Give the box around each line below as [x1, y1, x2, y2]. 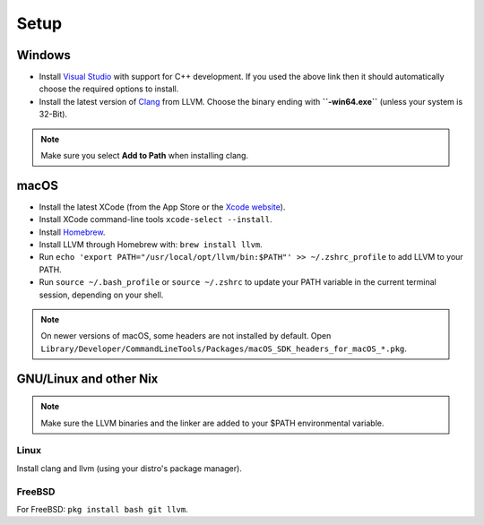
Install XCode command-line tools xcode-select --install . [39, 214, 272, 225]
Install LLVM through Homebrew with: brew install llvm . [39, 239, 264, 250]
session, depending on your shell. [39, 289, 164, 300]
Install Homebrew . [39, 227, 106, 237]
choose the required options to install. [39, 83, 179, 94]
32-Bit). [39, 108, 67, 120]
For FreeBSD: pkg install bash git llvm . [16, 503, 188, 514]
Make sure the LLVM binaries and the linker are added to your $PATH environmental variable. [40, 417, 385, 428]
